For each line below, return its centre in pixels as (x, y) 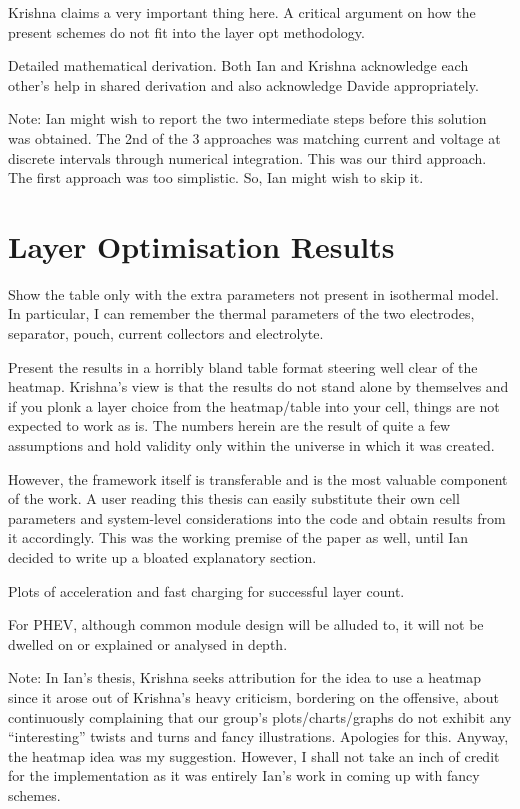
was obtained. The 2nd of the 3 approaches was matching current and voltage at (254, 137)
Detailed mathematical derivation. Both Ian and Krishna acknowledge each (238, 65)
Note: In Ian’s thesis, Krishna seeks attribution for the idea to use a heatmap (245, 677)
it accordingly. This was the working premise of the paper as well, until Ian (238, 537)
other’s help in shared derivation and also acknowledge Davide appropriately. (243, 84)
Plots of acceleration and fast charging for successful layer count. (206, 590)
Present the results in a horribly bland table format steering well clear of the (243, 366)
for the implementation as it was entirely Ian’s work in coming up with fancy (244, 775)
